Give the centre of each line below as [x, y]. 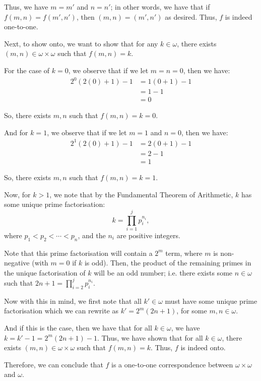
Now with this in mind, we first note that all [73, 301]
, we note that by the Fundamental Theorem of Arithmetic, [141, 194]
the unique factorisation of [45, 272]
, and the [92, 235]
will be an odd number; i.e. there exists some [163, 272]
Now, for [17, 194]
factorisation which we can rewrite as [61, 311]
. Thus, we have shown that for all [150, 337]
